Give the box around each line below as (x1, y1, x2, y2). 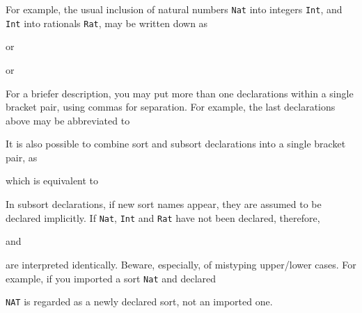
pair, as (6, 150, 38, 164)
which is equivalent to (6, 173, 99, 188)
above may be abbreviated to (6, 113, 130, 127)
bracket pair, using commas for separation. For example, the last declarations (6, 99, 336, 114)
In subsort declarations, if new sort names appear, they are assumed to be (6, 197, 322, 211)
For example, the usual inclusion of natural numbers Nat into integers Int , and (6, 2, 343, 16)
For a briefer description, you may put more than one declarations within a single (6, 86, 354, 100)
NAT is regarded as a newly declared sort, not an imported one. (6, 294, 273, 309)
